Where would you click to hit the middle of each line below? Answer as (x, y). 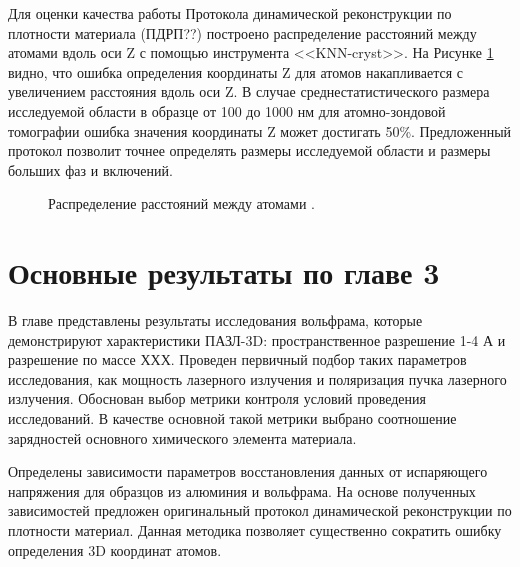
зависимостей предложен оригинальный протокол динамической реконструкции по (260, 510)
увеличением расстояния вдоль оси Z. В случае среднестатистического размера (249, 91)
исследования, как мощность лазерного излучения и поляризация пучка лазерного (257, 378)
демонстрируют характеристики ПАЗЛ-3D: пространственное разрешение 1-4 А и (257, 339)
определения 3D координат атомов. (115, 549)
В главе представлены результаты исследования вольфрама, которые (215, 320)
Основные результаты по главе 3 (224, 272)
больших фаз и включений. (90, 169)
